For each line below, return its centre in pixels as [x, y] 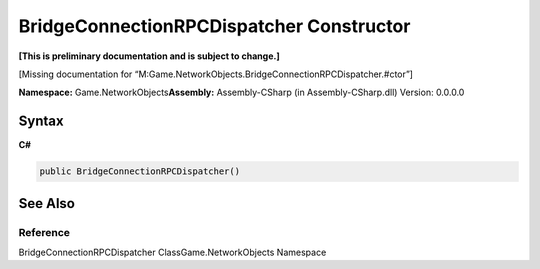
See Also [46, 203]
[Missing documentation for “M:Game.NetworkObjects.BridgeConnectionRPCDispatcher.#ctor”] [216, 74]
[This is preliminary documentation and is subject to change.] [149, 56]
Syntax [41, 121]
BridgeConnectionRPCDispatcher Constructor [214, 26]
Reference [44, 232]
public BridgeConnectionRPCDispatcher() [139, 171]
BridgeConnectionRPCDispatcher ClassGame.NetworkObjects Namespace [172, 252]
